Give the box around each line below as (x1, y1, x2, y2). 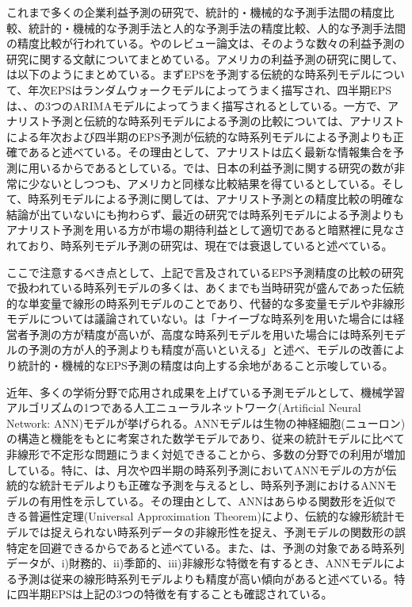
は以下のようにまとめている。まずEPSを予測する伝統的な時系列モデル (6, 66, 372, 83)
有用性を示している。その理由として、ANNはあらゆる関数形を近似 (39, 492, 385, 509)
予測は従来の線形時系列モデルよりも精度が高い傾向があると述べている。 (17, 570, 395, 586)
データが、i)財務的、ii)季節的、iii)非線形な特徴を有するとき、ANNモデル (6, 555, 383, 571)
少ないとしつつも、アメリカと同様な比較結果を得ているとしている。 (28, 175, 382, 191)
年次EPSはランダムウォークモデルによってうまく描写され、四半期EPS (28, 81, 392, 98)
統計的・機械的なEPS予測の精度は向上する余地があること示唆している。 (17, 357, 394, 374)
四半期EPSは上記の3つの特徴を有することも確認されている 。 (17, 586, 333, 602)
